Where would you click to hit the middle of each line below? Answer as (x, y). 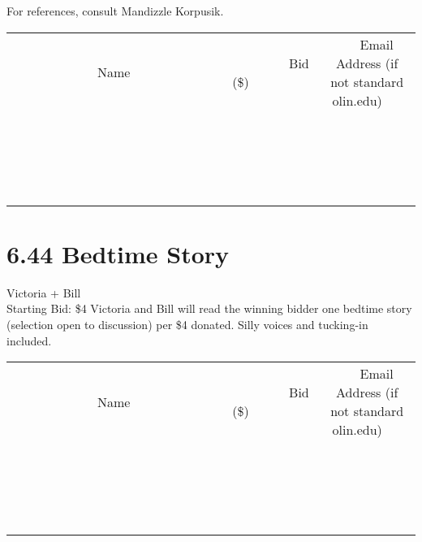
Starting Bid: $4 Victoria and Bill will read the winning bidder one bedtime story (209, 308)
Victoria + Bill (44, 292)
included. (29, 340)
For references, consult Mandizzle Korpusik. (115, 11)
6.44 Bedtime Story (118, 253)
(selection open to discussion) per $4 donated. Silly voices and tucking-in (187, 324)
